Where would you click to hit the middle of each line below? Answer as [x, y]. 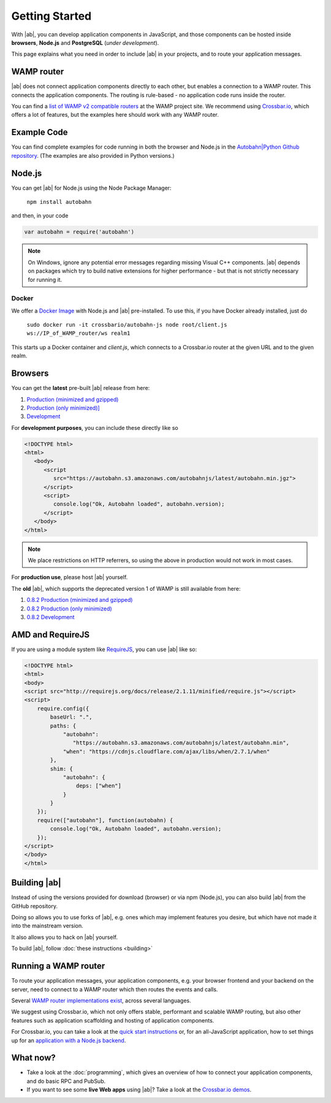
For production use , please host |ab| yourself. [70, 577]
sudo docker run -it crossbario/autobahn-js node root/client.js [127, 325]
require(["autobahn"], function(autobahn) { [105, 820]
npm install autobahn [59, 202]
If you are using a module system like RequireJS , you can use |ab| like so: [104, 649]
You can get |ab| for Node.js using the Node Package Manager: [91, 188]
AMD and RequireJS [51, 635]
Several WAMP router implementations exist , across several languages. [101, 1000]
